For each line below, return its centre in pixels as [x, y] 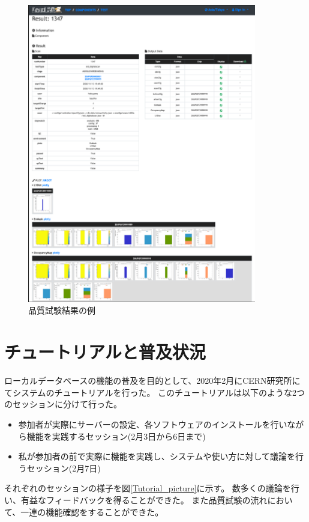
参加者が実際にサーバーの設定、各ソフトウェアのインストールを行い [153, 424]
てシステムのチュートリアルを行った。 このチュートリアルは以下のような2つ [154, 392]
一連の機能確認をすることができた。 [92, 511]
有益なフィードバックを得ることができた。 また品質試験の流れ [144, 499]
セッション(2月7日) [64, 468]
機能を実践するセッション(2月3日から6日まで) [116, 436]
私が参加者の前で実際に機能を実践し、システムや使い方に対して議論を [157, 456]
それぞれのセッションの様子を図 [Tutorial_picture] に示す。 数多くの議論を [148, 488]
